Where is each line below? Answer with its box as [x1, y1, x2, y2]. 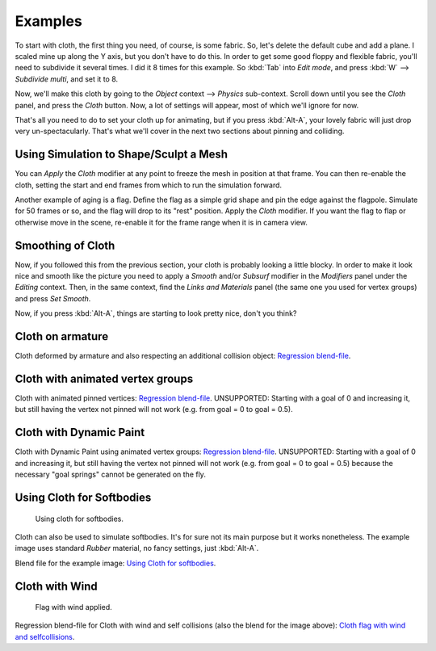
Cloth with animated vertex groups [15, 372, 194, 385]
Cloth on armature [15, 330, 109, 343]
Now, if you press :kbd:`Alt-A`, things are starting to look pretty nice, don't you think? [15, 309, 297, 318]
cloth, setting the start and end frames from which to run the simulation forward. [15, 180, 283, 190]
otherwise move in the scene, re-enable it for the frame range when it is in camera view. [15, 217, 308, 227]
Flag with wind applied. [35, 603, 112, 612]
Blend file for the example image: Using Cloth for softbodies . [15, 558, 216, 568]
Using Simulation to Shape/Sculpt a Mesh [15, 148, 228, 162]
